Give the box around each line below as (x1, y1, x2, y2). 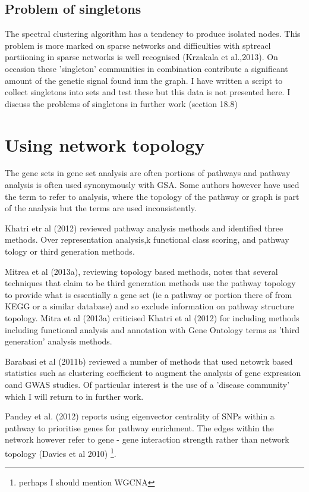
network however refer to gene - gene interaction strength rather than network (5, 433, 289, 446)
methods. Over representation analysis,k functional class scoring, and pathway (5, 233, 289, 246)
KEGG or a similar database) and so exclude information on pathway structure (5, 300, 295, 312)
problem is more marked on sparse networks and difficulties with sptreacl (5, 39, 271, 51)
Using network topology (5, 132, 205, 156)
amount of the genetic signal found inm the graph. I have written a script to (5, 74, 283, 86)
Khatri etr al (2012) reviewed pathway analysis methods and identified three (5, 221, 283, 234)
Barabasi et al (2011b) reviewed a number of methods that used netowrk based (5, 355, 293, 367)
